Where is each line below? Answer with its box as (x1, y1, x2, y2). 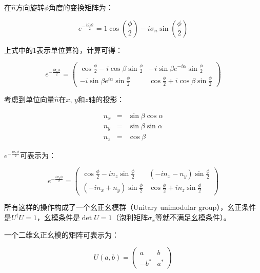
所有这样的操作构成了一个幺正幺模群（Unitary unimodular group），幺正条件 (4, 202, 256, 212)
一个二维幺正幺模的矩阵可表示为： (4, 229, 119, 240)
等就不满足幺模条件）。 (155, 212, 231, 223)
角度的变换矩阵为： (48, 2, 113, 12)
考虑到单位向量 (4, 93, 54, 104)
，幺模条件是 (36, 212, 80, 223)
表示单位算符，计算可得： (36, 44, 123, 55)
